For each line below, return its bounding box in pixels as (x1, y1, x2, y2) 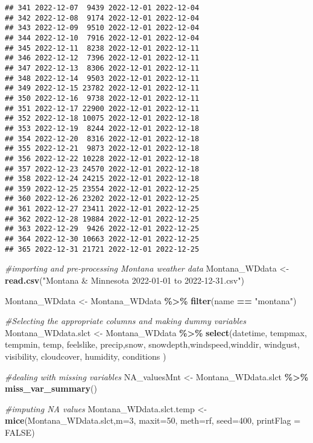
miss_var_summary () (5, 382, 97, 395)
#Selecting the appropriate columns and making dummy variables (5, 314, 246, 327)
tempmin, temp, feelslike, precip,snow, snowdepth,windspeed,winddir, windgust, (5, 338, 300, 351)
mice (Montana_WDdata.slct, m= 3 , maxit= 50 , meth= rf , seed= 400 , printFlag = (5, 414, 301, 427)
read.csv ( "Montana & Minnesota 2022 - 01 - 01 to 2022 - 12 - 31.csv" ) (5, 274, 244, 286)
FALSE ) (5, 425, 35, 438)
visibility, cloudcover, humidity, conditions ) (5, 349, 166, 362)
